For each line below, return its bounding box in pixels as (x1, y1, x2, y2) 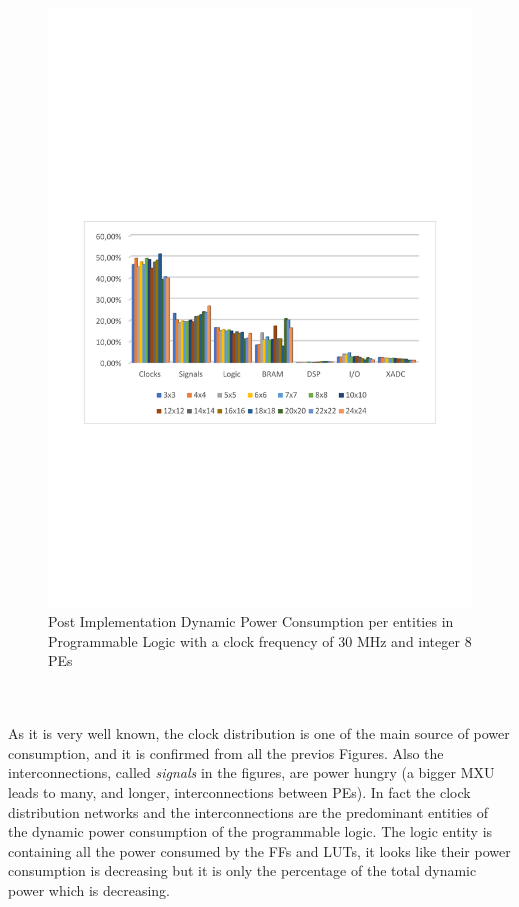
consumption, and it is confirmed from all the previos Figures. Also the (8, 742, 444, 763)
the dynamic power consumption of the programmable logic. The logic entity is (8, 821, 493, 842)
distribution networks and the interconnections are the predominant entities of (8, 801, 489, 822)
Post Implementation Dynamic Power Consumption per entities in (48, 611, 454, 632)
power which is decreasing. (8, 880, 170, 900)
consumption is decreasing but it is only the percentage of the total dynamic (8, 860, 477, 881)
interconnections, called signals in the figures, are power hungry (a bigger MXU (8, 762, 495, 783)
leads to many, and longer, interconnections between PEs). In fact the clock (8, 782, 471, 803)
